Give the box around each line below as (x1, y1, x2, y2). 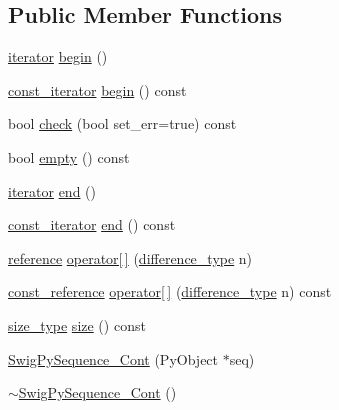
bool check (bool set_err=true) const (8, 113, 237, 134)
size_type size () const (8, 314, 146, 335)
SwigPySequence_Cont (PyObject (8, 348, 219, 369)
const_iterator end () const (8, 214, 176, 235)
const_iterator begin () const (8, 79, 187, 100)
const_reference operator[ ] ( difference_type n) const (8, 281, 332, 302)
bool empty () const (8, 146, 130, 167)
